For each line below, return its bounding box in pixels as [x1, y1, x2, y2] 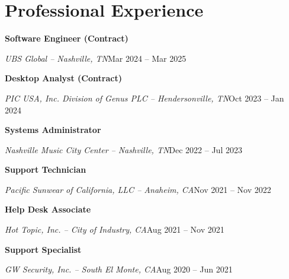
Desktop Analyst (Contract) [5, 72, 122, 84]
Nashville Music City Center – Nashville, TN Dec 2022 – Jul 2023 [5, 143, 242, 156]
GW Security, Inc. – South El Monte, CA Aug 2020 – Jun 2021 [5, 263, 233, 275]
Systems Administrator [5, 123, 101, 136]
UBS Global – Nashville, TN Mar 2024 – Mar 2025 [5, 52, 187, 64]
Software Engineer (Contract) [5, 32, 129, 45]
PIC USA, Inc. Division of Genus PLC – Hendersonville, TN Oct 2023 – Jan [5, 91, 284, 104]
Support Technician [5, 163, 86, 176]
